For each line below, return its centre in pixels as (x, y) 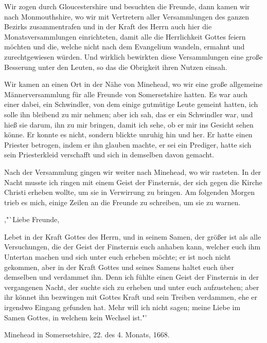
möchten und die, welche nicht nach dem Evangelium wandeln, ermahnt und (124, 47)
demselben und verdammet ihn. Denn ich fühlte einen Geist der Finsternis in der (132, 277)
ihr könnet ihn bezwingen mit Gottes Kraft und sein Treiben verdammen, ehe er (131, 297)
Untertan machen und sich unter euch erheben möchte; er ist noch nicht (118, 257)
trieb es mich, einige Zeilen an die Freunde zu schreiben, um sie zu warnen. (122, 202)
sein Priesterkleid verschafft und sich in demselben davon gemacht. (109, 155)
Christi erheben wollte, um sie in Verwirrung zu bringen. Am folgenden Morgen (129, 192)
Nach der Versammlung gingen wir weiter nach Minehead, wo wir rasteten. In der (133, 171)
